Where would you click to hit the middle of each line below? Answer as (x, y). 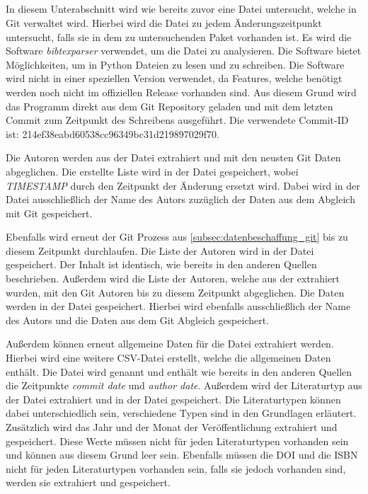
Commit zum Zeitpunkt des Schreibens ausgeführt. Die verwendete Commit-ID (177, 120)
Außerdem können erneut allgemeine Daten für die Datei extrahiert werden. (170, 344)
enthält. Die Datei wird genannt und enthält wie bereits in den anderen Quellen (179, 371)
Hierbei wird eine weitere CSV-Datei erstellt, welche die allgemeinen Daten (168, 358)
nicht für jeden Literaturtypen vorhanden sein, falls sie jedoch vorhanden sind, (176, 468)
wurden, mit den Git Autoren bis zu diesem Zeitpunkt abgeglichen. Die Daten (175, 292)
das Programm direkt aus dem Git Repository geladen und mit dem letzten (169, 106)
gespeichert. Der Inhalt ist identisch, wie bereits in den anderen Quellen (161, 264)
